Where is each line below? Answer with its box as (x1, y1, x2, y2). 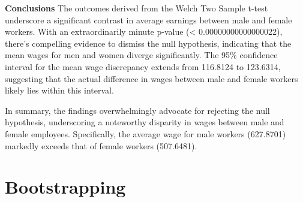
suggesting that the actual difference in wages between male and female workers (5, 72, 298, 85)
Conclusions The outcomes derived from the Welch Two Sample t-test (5, 2, 268, 14)
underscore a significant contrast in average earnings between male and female (5, 13, 292, 26)
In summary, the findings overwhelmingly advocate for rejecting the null (5, 104, 270, 116)
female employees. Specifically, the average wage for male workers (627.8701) (5, 127, 286, 140)
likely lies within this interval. (5, 84, 114, 97)
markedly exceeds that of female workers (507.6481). (5, 139, 197, 152)
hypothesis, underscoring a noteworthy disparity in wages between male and (5, 116, 284, 128)
